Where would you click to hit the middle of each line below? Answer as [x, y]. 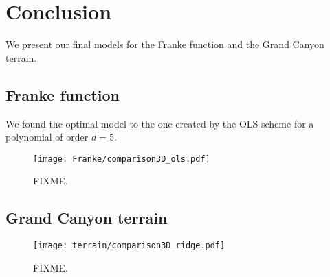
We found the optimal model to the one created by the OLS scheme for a [160, 123]
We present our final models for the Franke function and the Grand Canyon [165, 44]
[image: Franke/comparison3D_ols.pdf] [122, 159]
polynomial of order [47, 137]
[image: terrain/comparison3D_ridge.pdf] [129, 246]
